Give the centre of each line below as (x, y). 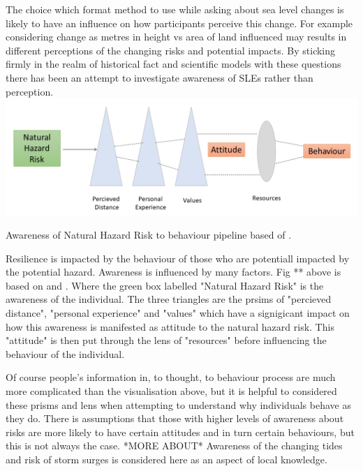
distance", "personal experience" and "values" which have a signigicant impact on (178, 313)
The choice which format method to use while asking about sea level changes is (175, 9)
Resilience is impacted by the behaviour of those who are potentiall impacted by (178, 258)
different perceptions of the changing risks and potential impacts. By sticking (171, 50)
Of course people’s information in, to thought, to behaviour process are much (171, 377)
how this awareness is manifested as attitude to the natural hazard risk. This (170, 326)
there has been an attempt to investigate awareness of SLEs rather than (160, 77)
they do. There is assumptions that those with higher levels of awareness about (175, 418)
